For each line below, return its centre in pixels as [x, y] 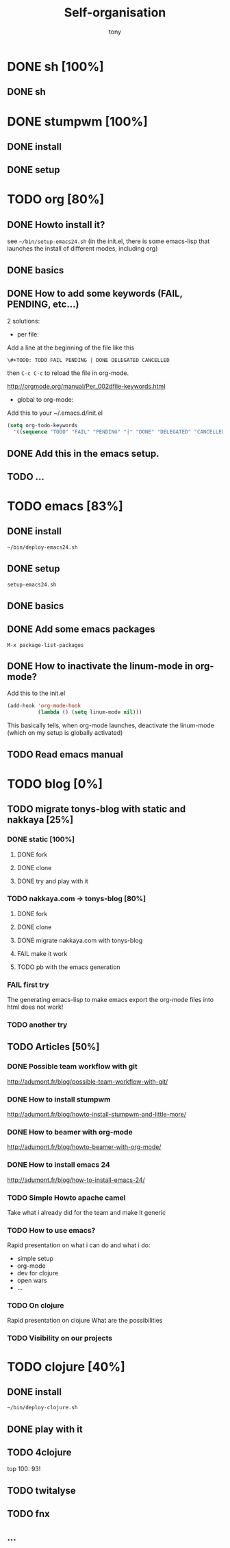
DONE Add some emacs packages [81, 629]
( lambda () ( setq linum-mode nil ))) [90, 712]
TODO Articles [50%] [53, 1047]
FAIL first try [28, 985]
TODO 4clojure [39, 1453]
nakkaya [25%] [40, 820]
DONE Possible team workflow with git [73, 1067]
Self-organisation [115, 13]
